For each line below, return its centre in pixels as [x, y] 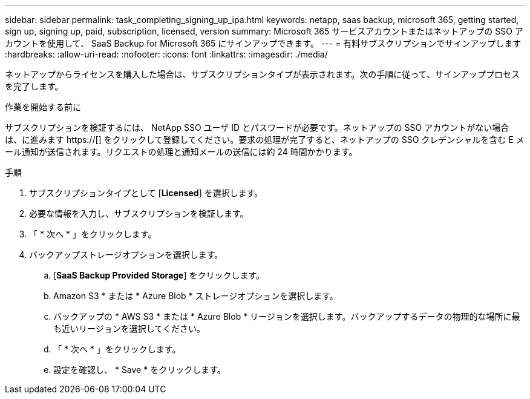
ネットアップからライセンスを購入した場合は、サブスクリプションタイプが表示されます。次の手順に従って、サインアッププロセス [262, 74]
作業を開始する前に [43, 107]
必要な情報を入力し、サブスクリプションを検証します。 [139, 213]
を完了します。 [34, 86]
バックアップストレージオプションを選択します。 [126, 255]
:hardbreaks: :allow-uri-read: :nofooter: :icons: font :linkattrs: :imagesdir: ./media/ [166, 54]
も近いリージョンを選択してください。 [129, 328]
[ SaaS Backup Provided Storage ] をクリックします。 [159, 275]
